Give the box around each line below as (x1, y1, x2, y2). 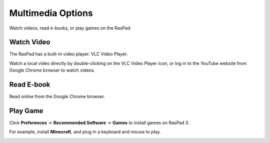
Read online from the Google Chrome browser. (9, 93, 105, 99)
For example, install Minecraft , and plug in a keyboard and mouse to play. (9, 129, 161, 135)
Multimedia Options (9, 7, 93, 18)
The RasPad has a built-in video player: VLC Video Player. (9, 51, 128, 57)
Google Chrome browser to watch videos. (9, 67, 95, 73)
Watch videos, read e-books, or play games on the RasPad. (9, 25, 132, 31)
